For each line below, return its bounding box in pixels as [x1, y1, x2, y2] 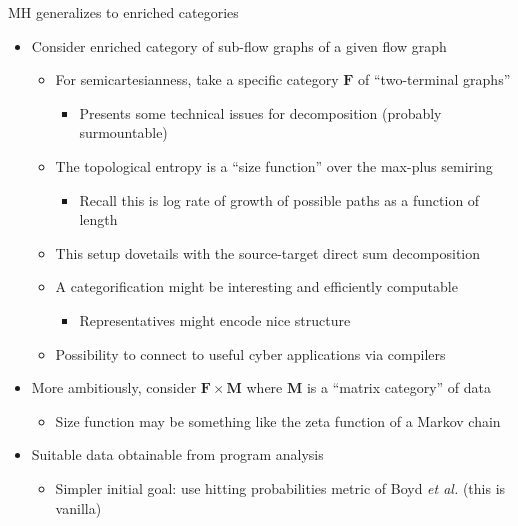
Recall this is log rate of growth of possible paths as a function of [79, 189, 480, 210]
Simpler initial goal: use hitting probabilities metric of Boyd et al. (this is [55, 477, 506, 498]
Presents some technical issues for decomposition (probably [79, 102, 442, 123]
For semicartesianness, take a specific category [55, 69, 339, 90]
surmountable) [79, 122, 168, 143]
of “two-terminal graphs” [358, 69, 511, 90]
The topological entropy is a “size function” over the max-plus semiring [55, 155, 493, 176]
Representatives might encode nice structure [79, 309, 351, 330]
